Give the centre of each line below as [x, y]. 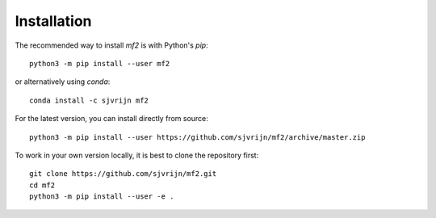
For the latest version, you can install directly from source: [112, 119]
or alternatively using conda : [63, 82]
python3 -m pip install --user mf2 [100, 63]
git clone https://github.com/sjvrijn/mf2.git [123, 174]
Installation [53, 21]
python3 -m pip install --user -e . [102, 197]
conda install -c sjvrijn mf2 [89, 100]
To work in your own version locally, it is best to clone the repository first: [137, 155]
